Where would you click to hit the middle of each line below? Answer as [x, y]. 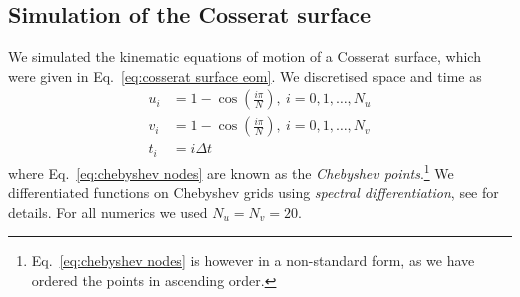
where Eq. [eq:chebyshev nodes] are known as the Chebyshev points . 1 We [231, 171]
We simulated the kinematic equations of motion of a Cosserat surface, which [244, 56]
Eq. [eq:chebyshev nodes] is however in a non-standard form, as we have [253, 260]
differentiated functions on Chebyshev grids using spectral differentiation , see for [253, 192]
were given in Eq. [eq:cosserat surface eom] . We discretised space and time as [245, 75]
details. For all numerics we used [108, 211]
